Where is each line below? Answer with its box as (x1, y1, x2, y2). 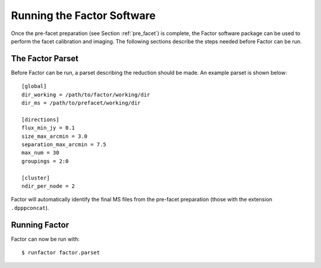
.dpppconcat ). (11, 204, 49, 211)
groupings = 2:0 (21, 157, 69, 165)
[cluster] (21, 174, 50, 181)
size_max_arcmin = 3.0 (21, 133, 88, 140)
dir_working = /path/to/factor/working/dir (21, 91, 150, 98)
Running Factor (11, 220, 70, 230)
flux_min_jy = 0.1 (21, 125, 75, 131)
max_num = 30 (21, 149, 59, 156)
